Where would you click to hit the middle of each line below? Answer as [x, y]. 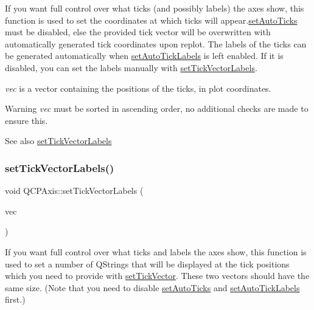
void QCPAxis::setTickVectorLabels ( [74, 191]
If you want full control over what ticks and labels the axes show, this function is [156, 251]
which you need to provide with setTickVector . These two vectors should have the [157, 276]
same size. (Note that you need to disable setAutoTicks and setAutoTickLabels [152, 287]
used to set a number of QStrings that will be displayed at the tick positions [147, 263]
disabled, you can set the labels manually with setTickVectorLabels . [131, 67]
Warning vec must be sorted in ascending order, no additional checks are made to [157, 108]
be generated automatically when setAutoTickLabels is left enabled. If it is [144, 56]
